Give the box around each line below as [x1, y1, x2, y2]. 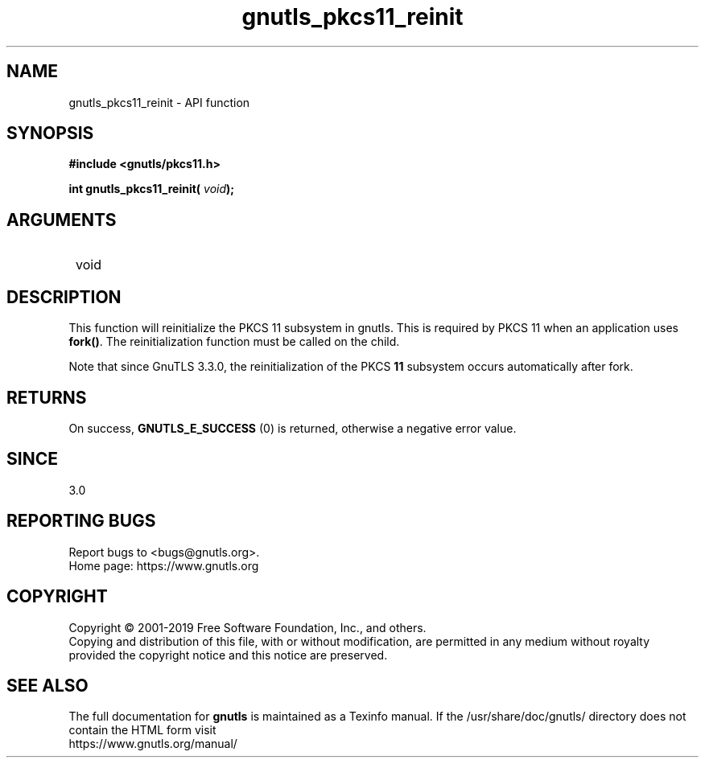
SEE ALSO [6, 675, 89, 696]
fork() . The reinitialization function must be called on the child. [68, 335, 400, 349]
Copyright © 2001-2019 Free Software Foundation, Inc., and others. [68, 620, 427, 635]
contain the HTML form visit [68, 723, 216, 737]
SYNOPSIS [6, 123, 94, 144]
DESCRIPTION [6, 286, 122, 307]
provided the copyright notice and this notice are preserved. [68, 647, 388, 662]
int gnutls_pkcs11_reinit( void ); [68, 182, 235, 196]
